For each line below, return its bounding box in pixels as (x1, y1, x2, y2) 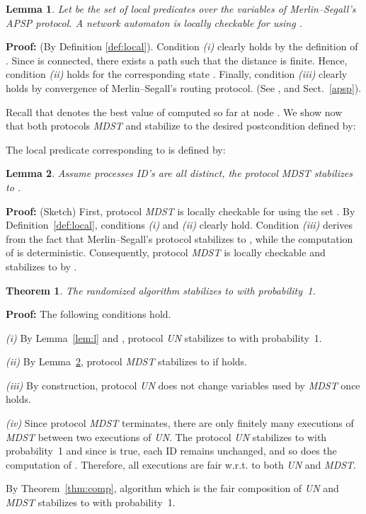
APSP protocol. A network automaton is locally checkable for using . (6, 15, 302, 30)
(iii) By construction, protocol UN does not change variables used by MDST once (6, 377, 360, 392)
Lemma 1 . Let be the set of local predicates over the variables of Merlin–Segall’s (6, 1, 356, 16)
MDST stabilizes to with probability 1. (6, 495, 176, 510)
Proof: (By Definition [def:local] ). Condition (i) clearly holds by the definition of (6, 39, 358, 54)
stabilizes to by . (6, 258, 77, 273)
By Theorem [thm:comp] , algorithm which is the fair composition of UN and (6, 481, 339, 496)
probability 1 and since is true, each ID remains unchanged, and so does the (6, 443, 337, 458)
